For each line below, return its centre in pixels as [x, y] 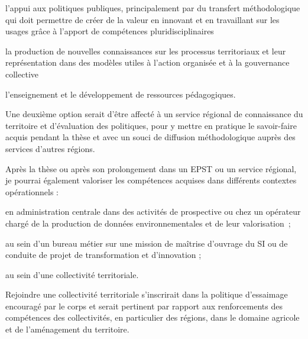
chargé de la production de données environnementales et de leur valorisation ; [148, 223]
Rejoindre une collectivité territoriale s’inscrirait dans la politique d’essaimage [147, 294]
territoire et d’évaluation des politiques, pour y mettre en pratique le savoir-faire [151, 125]
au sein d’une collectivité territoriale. [72, 274]
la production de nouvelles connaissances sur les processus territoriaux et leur [146, 51]
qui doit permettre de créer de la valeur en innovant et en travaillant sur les [142, 19]
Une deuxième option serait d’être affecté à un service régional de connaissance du [154, 114]
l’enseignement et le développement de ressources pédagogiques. [121, 94]
